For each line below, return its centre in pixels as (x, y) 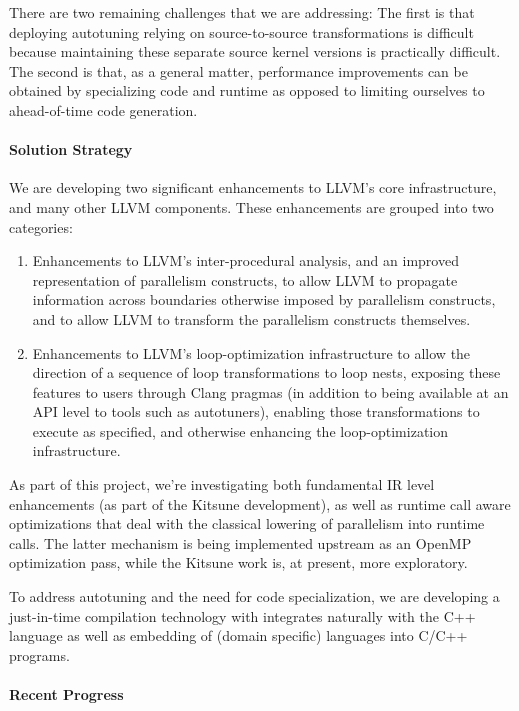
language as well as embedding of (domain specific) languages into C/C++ (238, 635)
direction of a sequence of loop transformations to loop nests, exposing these (266, 372)
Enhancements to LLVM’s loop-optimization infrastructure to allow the (251, 352)
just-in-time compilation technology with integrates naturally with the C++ (242, 615)
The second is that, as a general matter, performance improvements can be (238, 70)
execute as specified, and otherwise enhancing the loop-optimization (240, 430)
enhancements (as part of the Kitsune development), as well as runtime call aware (260, 503)
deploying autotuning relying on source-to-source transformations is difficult (241, 31)
